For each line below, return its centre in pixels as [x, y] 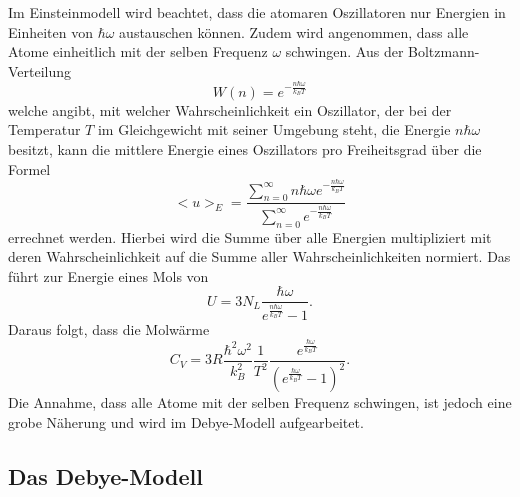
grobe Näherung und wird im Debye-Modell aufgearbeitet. [186, 421]
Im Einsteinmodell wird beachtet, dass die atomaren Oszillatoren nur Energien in [257, 12]
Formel [29, 168]
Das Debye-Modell [105, 475]
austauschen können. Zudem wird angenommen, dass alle [294, 31]
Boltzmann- [444, 51]
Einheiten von [50, 31]
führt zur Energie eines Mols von [108, 275]
